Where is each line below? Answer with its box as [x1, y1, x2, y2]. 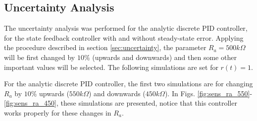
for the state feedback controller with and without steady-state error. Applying [4, 32, 244, 43]
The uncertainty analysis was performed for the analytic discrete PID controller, [4, 23, 248, 33]
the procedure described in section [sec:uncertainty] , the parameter [4, 42, 206, 53]
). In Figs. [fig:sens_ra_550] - [164, 88, 253, 98]
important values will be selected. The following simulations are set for [4, 61, 218, 72]
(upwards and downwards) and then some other [92, 52, 237, 62]
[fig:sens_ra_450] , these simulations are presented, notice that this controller [4, 98, 237, 108]
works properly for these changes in [4, 107, 111, 118]
